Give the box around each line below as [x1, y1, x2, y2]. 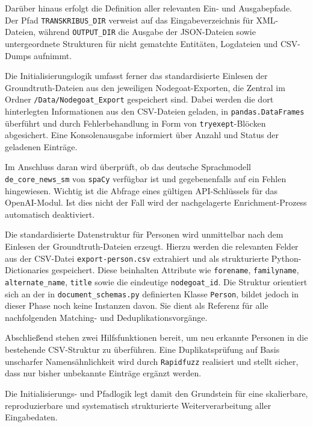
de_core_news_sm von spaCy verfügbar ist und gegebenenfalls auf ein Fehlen [5, 172, 287, 185]
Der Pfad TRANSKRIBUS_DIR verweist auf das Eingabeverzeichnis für [5, 13, 253, 26]
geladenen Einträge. [5, 140, 78, 153]
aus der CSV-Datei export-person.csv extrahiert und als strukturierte [5, 251, 269, 264]
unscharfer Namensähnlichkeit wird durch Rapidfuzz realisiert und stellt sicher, [5, 355, 299, 367]
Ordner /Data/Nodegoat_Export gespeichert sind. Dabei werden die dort [5, 93, 274, 106]
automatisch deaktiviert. [5, 207, 95, 220]
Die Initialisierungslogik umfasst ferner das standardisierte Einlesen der [5, 69, 268, 82]
